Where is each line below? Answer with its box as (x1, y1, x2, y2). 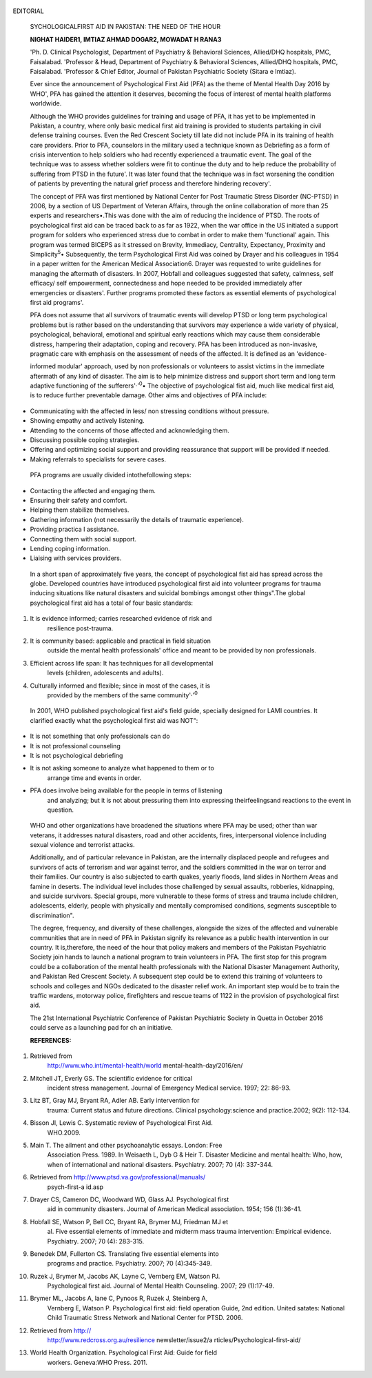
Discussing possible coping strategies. (30, 436, 140, 444)
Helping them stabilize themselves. (30, 506, 130, 514)
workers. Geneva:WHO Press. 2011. (47, 1358, 148, 1366)
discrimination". (30, 911, 74, 919)
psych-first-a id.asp (47, 1183, 103, 1191)
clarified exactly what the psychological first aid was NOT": (30, 716, 198, 724)
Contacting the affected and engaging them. (30, 486, 156, 495)
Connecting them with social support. (30, 535, 137, 543)
